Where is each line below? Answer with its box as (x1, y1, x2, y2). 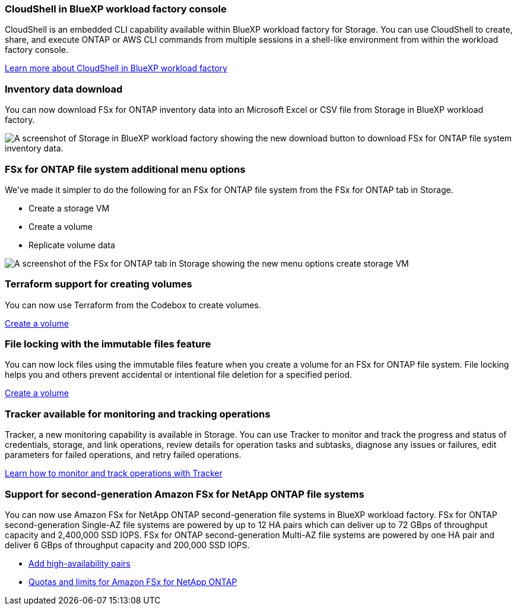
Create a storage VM (28, 203, 110, 213)
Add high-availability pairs (28, 558, 131, 568)
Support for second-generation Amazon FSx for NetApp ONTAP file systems (5, 488, 364, 500)
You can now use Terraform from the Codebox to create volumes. (5, 299, 261, 310)
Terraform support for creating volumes (5, 278, 192, 290)
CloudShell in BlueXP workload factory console (5, 3, 227, 15)
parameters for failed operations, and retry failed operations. (5, 450, 242, 460)
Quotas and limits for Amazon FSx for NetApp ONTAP (28, 576, 237, 587)
